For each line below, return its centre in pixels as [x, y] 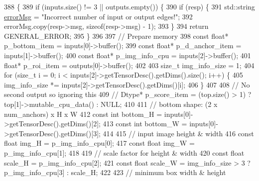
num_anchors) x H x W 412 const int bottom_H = [83, 114]
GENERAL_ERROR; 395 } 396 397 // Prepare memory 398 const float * [116, 36]
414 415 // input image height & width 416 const [178, 133]
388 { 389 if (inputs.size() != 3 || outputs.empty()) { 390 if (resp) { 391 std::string [129, 6]
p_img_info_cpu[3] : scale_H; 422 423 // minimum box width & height [115, 172]
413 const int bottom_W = [145, 124]
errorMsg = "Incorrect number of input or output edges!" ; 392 [98, 16]
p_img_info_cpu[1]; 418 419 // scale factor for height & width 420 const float [124, 152]
